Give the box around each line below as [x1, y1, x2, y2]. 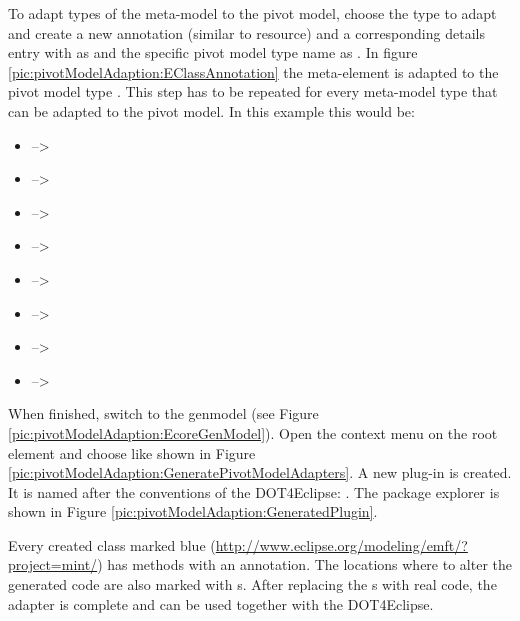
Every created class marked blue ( [8, 534, 216, 555]
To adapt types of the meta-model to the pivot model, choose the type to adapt [8, 3, 497, 23]
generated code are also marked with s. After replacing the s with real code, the [8, 574, 497, 595]
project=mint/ [8, 554, 98, 575]
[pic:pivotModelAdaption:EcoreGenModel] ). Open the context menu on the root [8, 422, 498, 443]
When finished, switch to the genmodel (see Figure [8, 403, 319, 424]
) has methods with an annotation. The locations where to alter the [97, 554, 512, 575]
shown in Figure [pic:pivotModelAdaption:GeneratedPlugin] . [8, 501, 378, 522]
